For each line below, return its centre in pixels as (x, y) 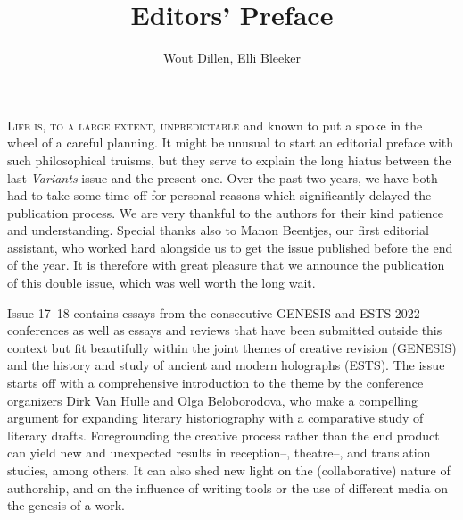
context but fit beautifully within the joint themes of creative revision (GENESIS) (232, 347)
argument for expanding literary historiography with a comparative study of (215, 418)
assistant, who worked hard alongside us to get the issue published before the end (230, 247)
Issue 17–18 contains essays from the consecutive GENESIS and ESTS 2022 (214, 312)
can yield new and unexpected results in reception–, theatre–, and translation (219, 453)
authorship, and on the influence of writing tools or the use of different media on (227, 487)
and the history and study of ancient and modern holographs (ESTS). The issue (226, 365)
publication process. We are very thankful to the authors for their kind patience (225, 212)
